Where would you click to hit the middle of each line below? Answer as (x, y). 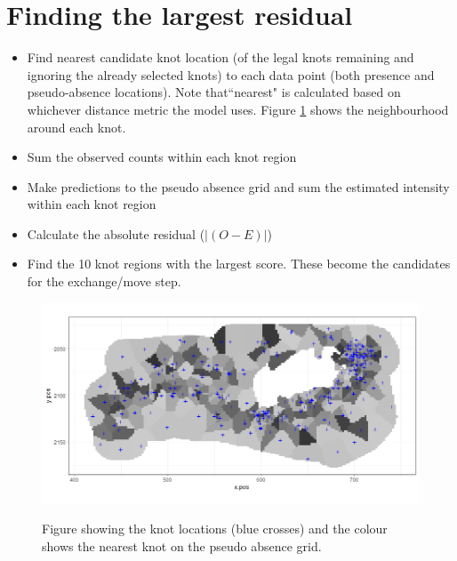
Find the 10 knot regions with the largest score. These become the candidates (239, 264)
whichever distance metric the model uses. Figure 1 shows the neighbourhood (238, 109)
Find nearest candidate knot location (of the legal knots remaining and (220, 57)
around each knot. (76, 127)
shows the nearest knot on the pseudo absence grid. (182, 545)
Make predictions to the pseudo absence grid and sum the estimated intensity (238, 186)
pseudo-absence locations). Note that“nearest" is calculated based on (214, 92)
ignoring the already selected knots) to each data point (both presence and (231, 74)
